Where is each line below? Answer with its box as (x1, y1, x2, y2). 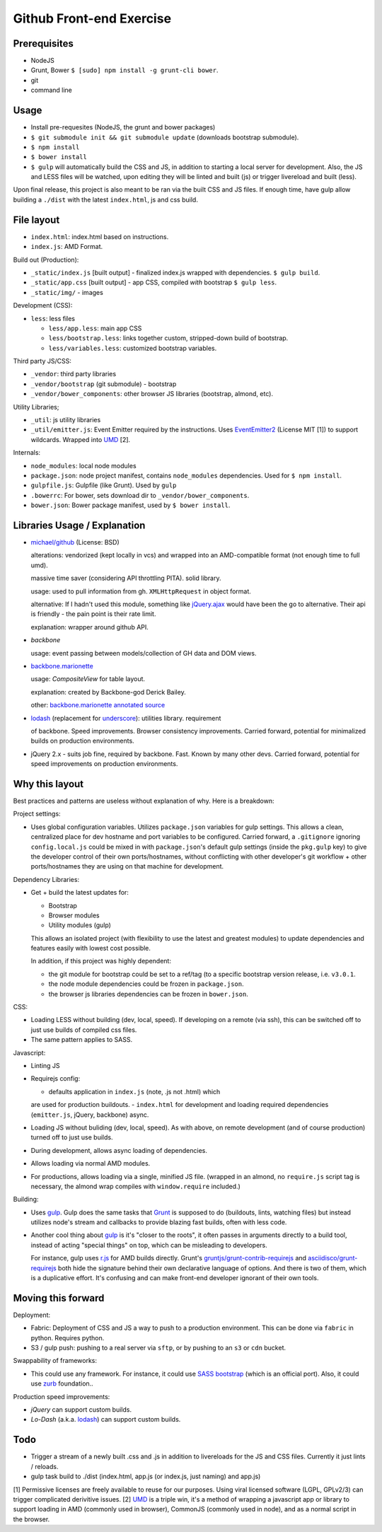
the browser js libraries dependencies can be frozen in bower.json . (48, 990, 249, 998)
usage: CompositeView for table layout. (30, 675, 145, 683)
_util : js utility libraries (30, 416, 101, 424)
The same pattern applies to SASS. (30, 1035, 133, 1044)
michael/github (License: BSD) (30, 538, 120, 547)
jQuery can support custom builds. (30, 1405, 132, 1414)
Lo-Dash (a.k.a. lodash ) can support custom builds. (30, 1415, 181, 1424)
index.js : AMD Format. (30, 243, 103, 251)
